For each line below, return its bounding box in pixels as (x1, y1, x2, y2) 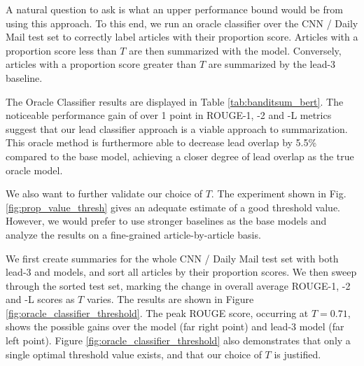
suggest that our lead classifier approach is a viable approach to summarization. (6, 121, 348, 136)
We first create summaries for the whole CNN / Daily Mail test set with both (6, 251, 339, 265)
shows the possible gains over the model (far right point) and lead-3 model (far (6, 319, 344, 334)
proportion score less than (6, 43, 117, 57)
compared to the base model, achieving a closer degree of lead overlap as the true (6, 148, 354, 163)
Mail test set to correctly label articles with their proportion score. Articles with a (6, 29, 358, 44)
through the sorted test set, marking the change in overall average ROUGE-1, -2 (6, 278, 351, 293)
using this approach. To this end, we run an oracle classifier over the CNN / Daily (6, 15, 358, 30)
